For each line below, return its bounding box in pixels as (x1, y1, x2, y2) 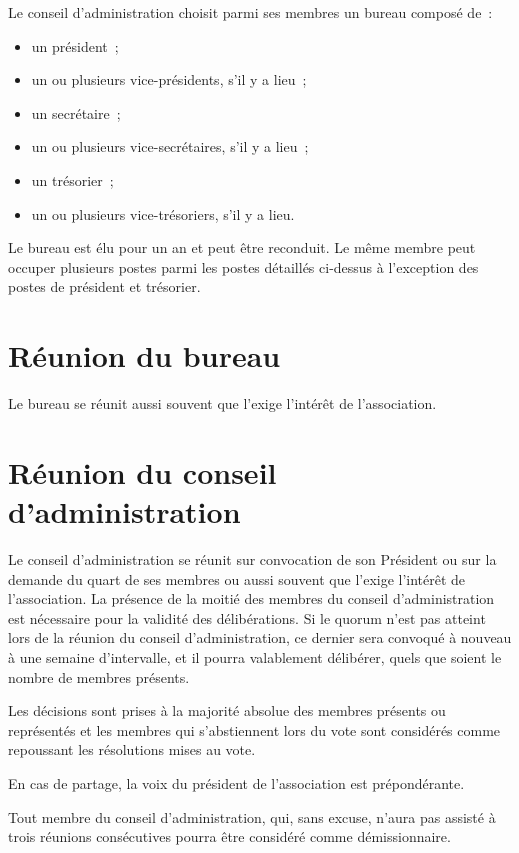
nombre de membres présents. (8, 666, 190, 687)
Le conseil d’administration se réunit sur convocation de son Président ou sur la (8, 548, 497, 569)
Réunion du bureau (8, 335, 281, 376)
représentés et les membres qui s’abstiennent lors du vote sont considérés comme (8, 719, 501, 740)
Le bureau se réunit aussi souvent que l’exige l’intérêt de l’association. (8, 393, 437, 414)
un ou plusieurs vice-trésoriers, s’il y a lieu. (31, 203, 295, 224)
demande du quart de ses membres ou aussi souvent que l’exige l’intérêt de (8, 568, 466, 589)
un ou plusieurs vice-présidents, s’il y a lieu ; (31, 69, 307, 90)
